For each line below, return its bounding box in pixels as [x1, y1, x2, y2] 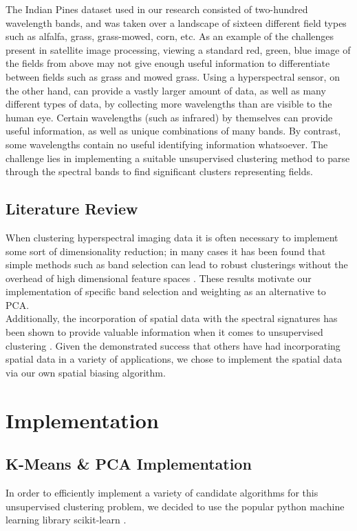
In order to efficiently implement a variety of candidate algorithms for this [6, 485, 318, 500]
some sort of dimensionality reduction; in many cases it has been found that [6, 243, 326, 258]
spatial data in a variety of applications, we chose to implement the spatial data [6, 352, 343, 366]
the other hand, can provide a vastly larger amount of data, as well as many [6, 83, 326, 97]
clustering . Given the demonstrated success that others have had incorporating [6, 338, 340, 352]
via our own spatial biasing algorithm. [6, 365, 166, 379]
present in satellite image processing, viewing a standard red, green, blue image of [6, 42, 351, 57]
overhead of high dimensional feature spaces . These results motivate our [6, 270, 312, 285]
